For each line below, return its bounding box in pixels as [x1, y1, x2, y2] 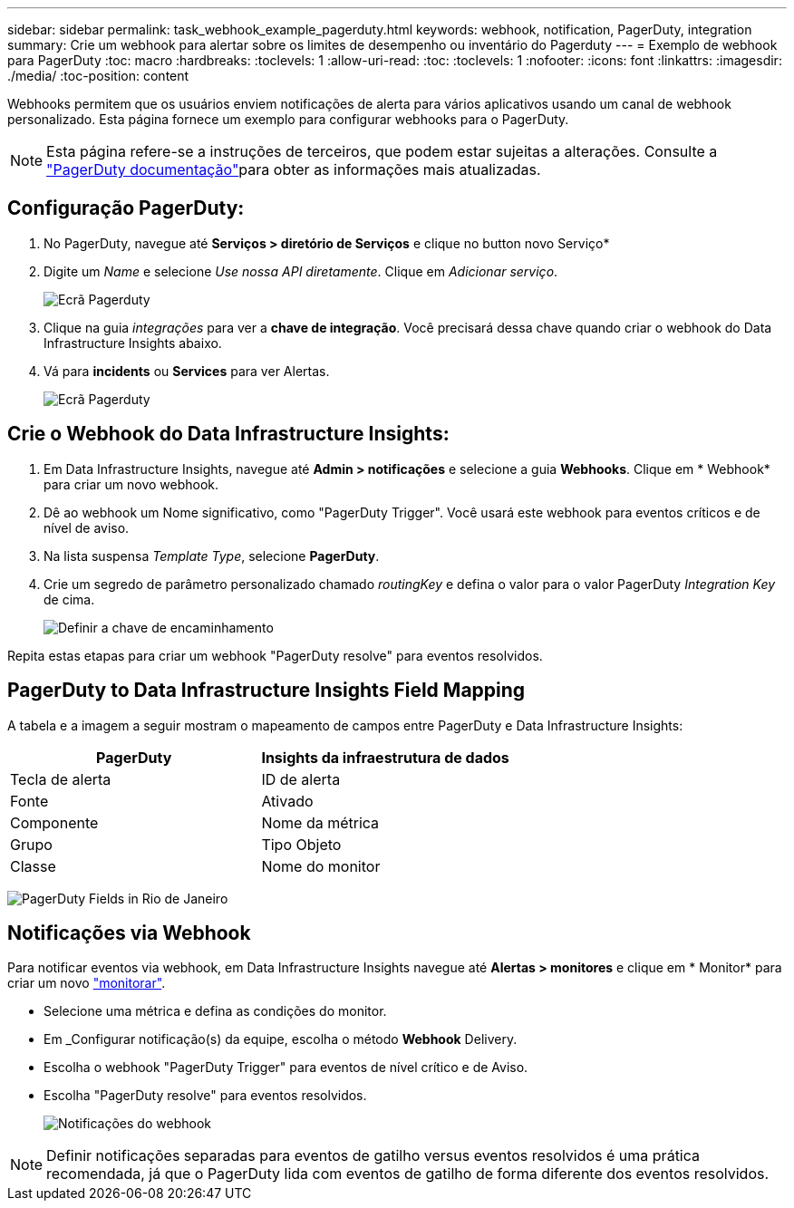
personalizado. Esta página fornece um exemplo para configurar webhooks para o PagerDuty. [7, 111, 569, 127]
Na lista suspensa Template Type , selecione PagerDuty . [44, 547, 380, 564]
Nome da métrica [261, 813, 380, 832]
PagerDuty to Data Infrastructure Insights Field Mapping [7, 679, 526, 702]
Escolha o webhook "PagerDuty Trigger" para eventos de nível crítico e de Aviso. [44, 1059, 528, 1076]
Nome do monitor [261, 856, 381, 875]
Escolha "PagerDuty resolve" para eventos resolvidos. [44, 1087, 367, 1104]
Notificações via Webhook [7, 921, 251, 944]
